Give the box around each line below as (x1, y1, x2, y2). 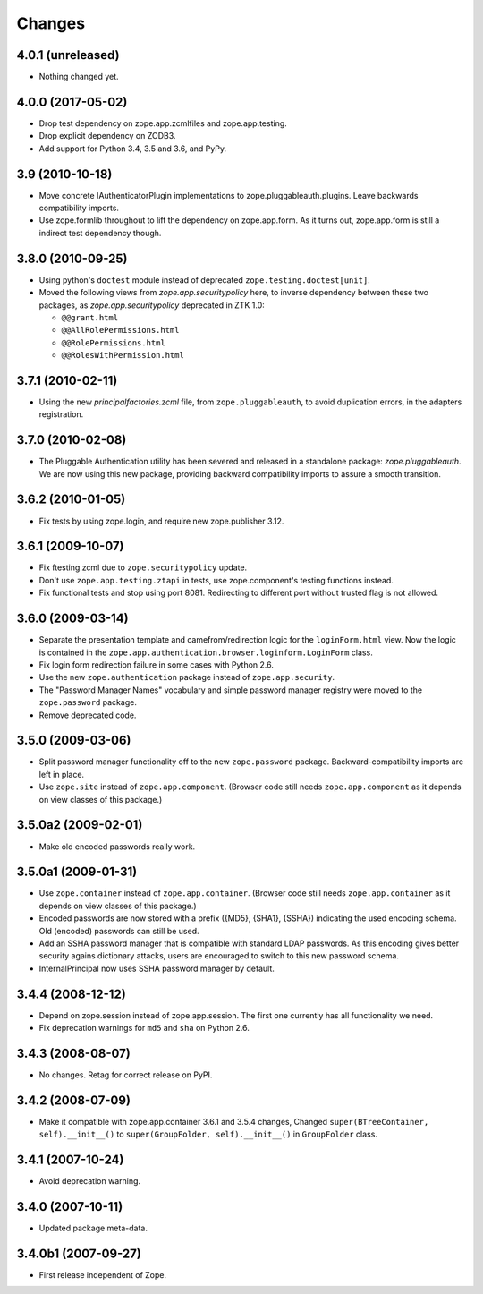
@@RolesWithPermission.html (61, 350, 185, 361)
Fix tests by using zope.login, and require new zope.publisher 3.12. (38, 515, 284, 526)
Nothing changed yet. (38, 72, 120, 82)
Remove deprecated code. (38, 710, 137, 720)
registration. (38, 409, 84, 420)
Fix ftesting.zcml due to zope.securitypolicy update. (38, 562, 248, 573)
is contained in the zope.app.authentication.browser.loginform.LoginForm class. (38, 647, 373, 658)
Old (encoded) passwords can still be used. (38, 925, 200, 936)
